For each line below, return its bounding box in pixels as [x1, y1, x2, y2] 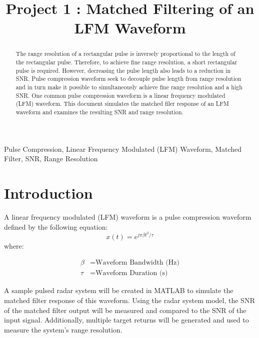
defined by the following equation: [4, 221, 108, 232]
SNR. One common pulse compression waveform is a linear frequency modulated [15, 91, 225, 99]
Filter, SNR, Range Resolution [4, 153, 98, 164]
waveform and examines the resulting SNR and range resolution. [15, 107, 183, 116]
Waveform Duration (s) [95, 270, 168, 277]
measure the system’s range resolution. [4, 324, 122, 335]
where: [4, 240, 24, 251]
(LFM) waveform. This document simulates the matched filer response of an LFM [15, 99, 229, 108]
